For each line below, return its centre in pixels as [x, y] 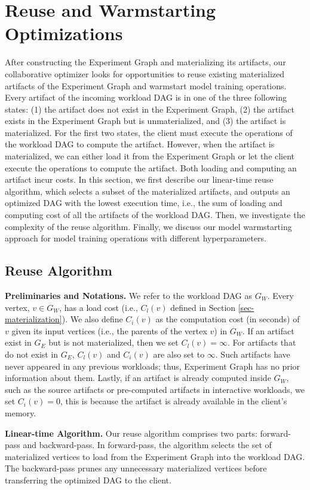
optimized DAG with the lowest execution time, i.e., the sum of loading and [144, 203]
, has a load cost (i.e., [99, 307]
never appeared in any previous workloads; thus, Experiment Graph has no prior [153, 366]
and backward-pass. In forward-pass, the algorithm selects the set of [147, 445]
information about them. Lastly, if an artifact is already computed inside [138, 378]
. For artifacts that [262, 342]
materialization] [33, 319]
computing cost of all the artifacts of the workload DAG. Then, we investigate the [155, 215]
